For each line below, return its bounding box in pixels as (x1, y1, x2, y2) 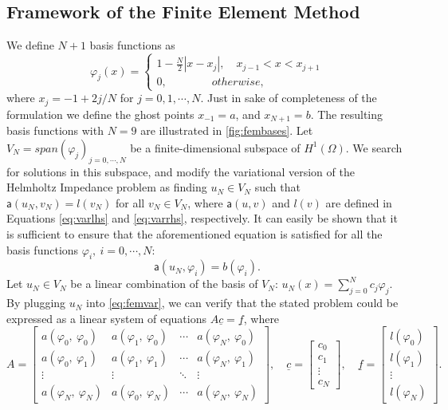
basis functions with (6, 122, 104, 139)
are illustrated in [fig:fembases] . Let (140, 122, 313, 139)
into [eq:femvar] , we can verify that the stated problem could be (86, 294, 399, 311)
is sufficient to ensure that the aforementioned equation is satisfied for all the (6, 226, 383, 242)
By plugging (6, 294, 66, 311)
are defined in (325, 194, 392, 211)
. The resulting (310, 105, 383, 122)
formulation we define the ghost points (6, 105, 195, 122)
